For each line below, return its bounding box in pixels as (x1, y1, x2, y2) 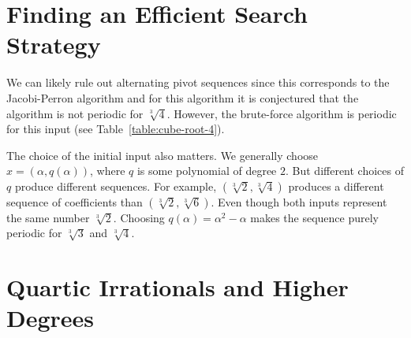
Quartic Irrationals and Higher (6, 271, 349, 303)
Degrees (6, 302, 95, 334)
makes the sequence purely (250, 209, 379, 225)
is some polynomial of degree (136, 162, 277, 179)
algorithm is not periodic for (6, 105, 144, 121)
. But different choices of (285, 162, 404, 179)
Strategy (6, 28, 101, 61)
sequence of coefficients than (6, 193, 143, 210)
